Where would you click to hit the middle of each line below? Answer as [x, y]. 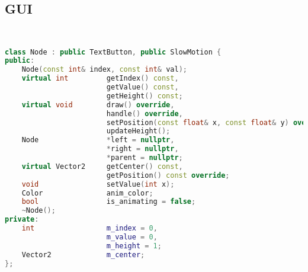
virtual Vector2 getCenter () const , [102, 166]
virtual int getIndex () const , [100, 79]
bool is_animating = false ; [109, 202]
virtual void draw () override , [98, 105]
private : [22, 220]
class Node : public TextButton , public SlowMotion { [113, 52]
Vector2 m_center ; [83, 255]
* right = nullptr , [142, 149]
